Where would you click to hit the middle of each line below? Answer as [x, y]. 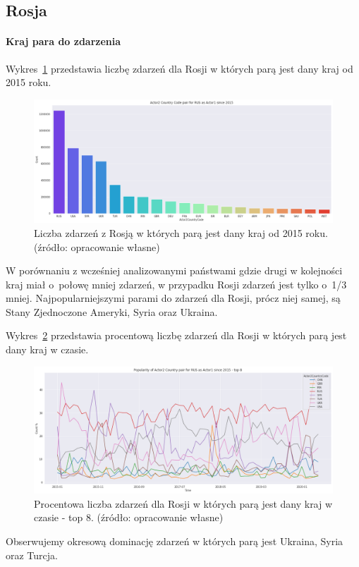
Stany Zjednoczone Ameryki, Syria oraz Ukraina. [112, 311]
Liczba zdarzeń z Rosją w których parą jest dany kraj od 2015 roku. [181, 232]
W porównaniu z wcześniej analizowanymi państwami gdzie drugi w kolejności [174, 270]
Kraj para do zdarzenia [63, 41]
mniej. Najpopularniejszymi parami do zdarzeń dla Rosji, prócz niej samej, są [173, 298]
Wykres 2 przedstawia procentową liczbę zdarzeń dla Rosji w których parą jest [176, 335]
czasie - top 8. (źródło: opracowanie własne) [129, 517]
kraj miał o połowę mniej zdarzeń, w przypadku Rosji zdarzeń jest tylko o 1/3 [176, 284]
